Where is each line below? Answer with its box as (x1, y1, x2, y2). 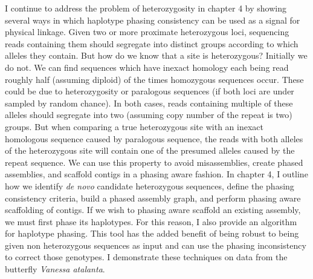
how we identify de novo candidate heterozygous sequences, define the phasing (5, 179, 294, 192)
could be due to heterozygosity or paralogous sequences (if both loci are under (5, 85, 294, 97)
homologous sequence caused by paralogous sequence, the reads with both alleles (5, 132, 303, 145)
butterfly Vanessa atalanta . (5, 263, 105, 275)
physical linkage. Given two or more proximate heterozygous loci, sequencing (5, 25, 289, 38)
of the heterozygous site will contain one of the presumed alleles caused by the (5, 144, 295, 157)
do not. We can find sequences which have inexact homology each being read (5, 61, 289, 73)
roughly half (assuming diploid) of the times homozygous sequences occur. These (5, 73, 304, 85)
